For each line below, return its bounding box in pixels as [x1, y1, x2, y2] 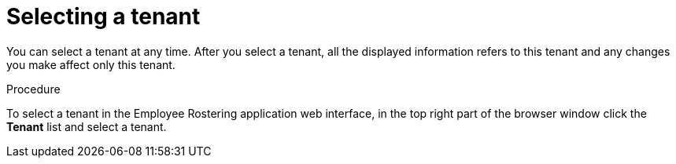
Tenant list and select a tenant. [6, 119, 167, 133]
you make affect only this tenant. [6, 57, 175, 71]
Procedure [6, 82, 61, 96]
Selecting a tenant [6, 3, 201, 30]
